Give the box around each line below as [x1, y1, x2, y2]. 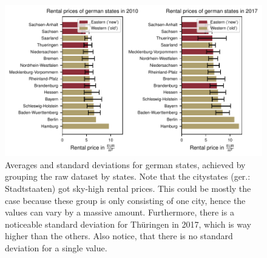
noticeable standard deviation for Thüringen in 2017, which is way [5, 217, 251, 230]
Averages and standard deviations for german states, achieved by [5, 158, 246, 171]
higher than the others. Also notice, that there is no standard [5, 229, 233, 242]
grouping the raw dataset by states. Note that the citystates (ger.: [5, 170, 251, 183]
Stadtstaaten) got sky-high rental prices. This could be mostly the [5, 182, 251, 195]
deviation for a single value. [5, 242, 107, 254]
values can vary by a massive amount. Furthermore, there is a [5, 206, 234, 219]
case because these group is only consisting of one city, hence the [5, 194, 246, 206]
